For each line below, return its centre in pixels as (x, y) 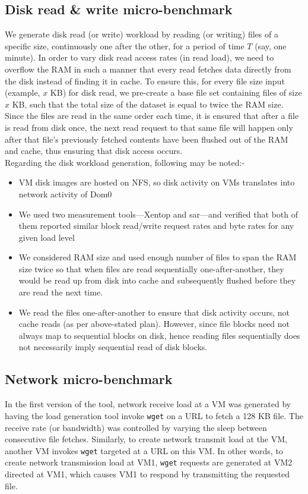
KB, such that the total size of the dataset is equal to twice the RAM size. (148, 104)
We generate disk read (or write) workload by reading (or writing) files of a (142, 34)
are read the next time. (61, 292)
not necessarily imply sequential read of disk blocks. (113, 347)
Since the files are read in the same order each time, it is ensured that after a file (152, 116)
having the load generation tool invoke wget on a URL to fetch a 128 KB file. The (154, 415)
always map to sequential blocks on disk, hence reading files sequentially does (159, 335)
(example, (23, 92)
